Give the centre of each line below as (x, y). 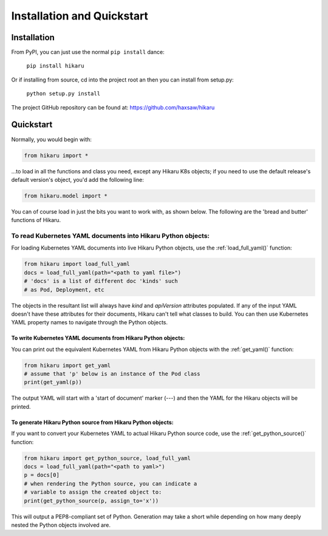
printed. (21, 406)
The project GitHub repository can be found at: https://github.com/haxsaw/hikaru (113, 107)
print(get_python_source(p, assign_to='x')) (91, 501)
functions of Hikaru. (36, 220)
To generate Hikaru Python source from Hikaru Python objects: (92, 422)
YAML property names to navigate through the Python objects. (90, 322)
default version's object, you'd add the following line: (77, 179)
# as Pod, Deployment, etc (64, 290)
